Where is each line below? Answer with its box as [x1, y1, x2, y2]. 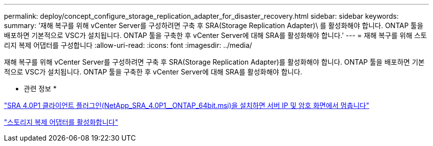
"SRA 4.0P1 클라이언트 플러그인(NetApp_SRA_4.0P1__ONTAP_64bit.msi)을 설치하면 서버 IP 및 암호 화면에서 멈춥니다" [4, 101, 369, 109]
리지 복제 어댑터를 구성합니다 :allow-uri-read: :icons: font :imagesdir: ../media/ [4, 41, 252, 49]
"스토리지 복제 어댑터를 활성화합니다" [4, 118, 118, 126]
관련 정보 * [24, 84, 57, 93]
